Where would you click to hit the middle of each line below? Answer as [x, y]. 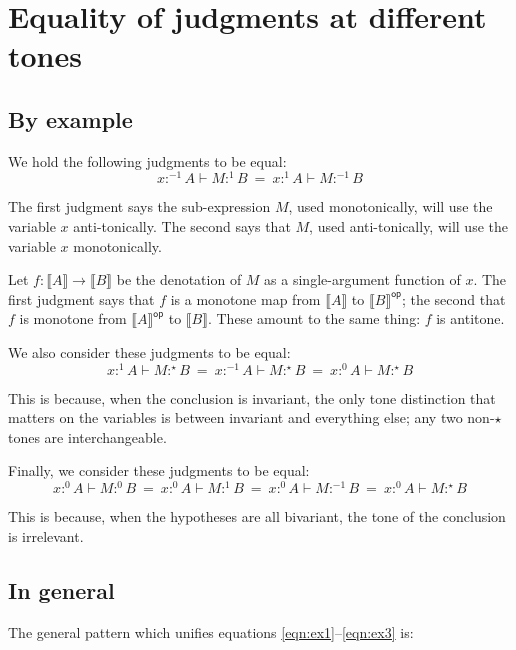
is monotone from [73, 318]
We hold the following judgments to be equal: [147, 160]
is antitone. [470, 318]
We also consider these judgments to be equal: [149, 352]
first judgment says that [81, 298]
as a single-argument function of [362, 279]
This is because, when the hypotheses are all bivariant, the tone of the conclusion [257, 516]
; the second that [453, 298]
